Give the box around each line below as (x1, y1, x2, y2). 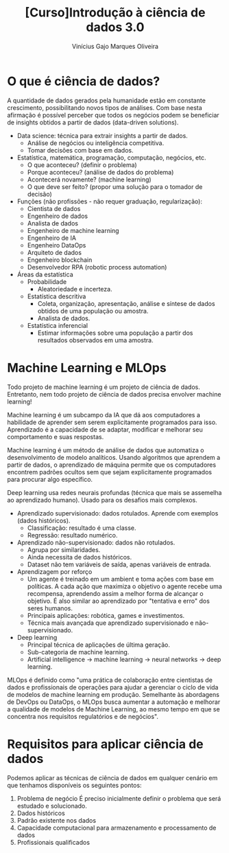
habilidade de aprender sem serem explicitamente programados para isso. (7, 418, 217, 426)
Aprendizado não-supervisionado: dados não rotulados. (16, 538, 176, 546)
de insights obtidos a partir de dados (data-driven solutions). (7, 118, 179, 126)
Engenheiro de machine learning (27, 226, 119, 234)
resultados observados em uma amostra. (37, 335, 154, 344)
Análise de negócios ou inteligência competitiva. (27, 139, 165, 147)
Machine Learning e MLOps (7, 359, 167, 375)
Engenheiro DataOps (27, 241, 86, 249)
